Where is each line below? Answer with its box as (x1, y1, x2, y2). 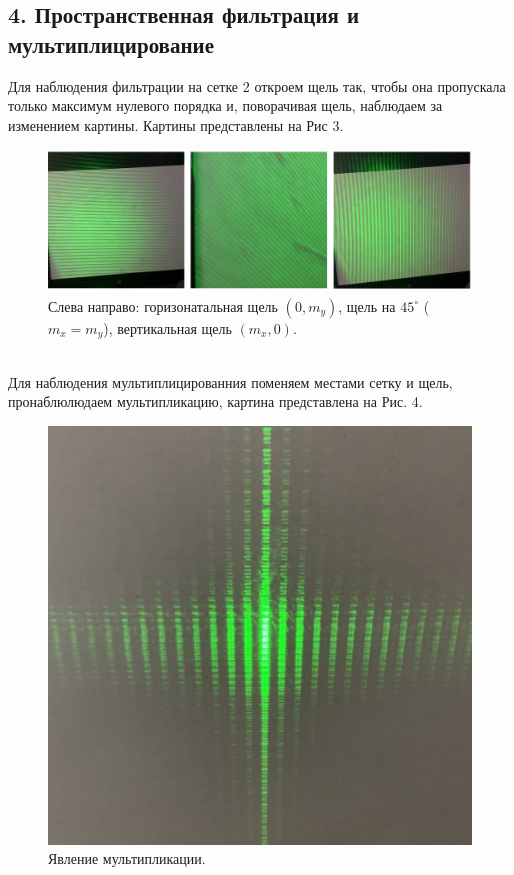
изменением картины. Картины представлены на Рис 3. (8, 114, 344, 135)
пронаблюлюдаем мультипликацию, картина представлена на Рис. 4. (8, 391, 423, 412)
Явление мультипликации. (48, 848, 206, 869)
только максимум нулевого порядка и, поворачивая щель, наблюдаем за (8, 95, 443, 116)
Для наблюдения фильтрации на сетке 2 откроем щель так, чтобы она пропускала (8, 75, 506, 96)
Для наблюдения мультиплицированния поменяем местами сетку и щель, (8, 371, 453, 392)
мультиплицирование (8, 28, 214, 59)
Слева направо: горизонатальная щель (48, 295, 278, 316)
